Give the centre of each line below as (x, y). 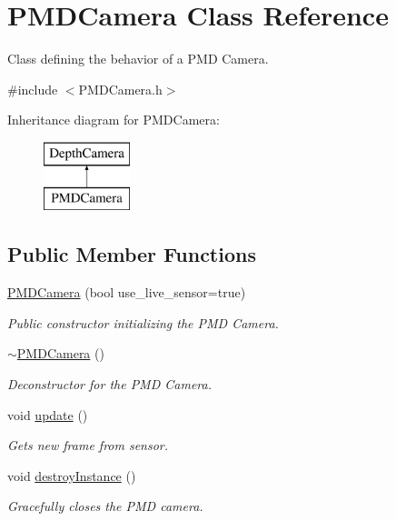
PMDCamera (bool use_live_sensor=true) (127, 292)
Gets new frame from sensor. (88, 445)
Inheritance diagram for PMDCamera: (114, 120)
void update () (48, 414)
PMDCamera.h (120, 89)
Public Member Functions (132, 254)
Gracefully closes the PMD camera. (105, 506)
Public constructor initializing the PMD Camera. (143, 322)
